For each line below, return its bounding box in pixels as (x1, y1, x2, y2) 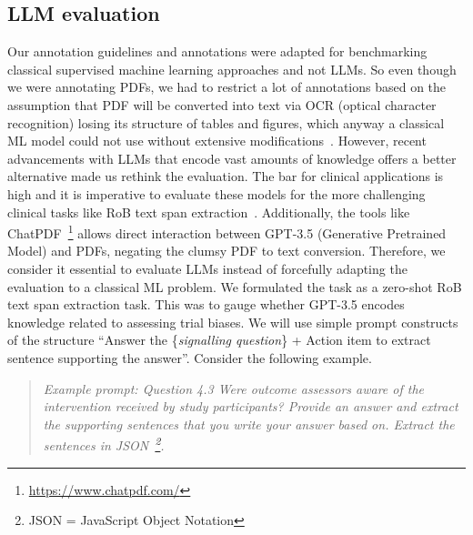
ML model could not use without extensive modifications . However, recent (7, 131, 427, 150)
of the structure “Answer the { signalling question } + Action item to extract (7, 330, 431, 349)
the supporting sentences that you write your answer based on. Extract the (43, 414, 455, 433)
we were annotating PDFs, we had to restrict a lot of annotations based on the (7, 77, 447, 96)
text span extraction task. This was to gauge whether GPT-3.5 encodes (7, 295, 405, 314)
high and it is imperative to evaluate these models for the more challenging (7, 184, 426, 203)
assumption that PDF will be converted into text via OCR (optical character (7, 95, 437, 114)
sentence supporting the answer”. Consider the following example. (7, 348, 372, 367)
